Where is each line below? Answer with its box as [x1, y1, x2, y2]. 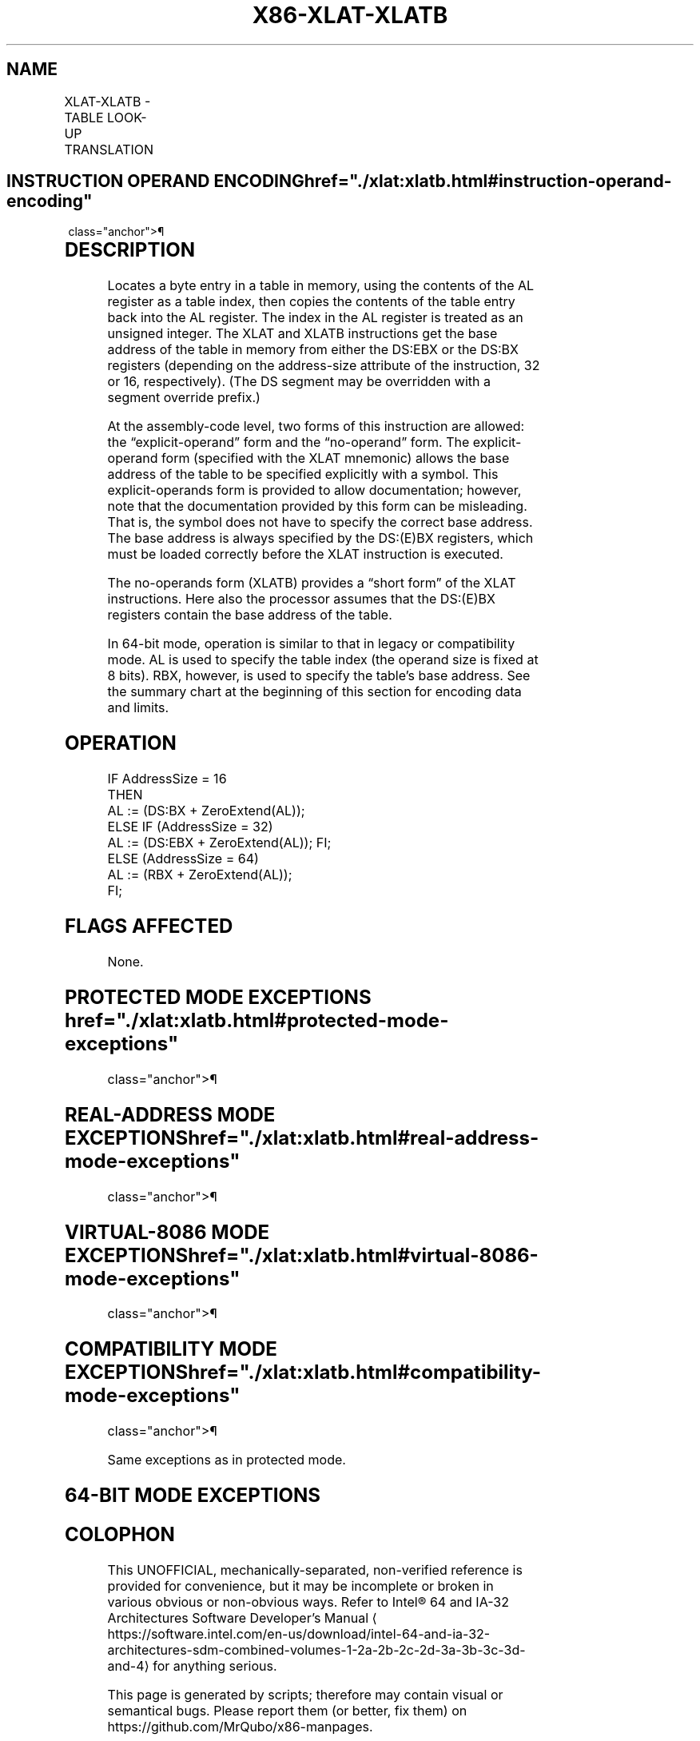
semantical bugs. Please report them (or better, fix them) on [107, 1702, 467, 1719]
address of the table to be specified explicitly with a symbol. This [107, 466, 499, 483]
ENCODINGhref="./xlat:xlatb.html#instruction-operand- [213, 171, 672, 192]
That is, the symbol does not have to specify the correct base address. [107, 514, 533, 531]
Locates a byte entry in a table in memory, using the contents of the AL [107, 277, 535, 294]
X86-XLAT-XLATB [252, 2, 448, 29]
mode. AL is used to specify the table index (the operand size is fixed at [107, 651, 539, 668]
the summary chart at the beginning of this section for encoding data [107, 683, 522, 700]
